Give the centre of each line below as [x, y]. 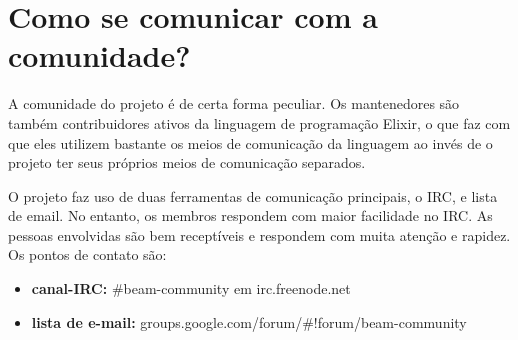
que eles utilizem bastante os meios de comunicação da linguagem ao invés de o [250, 142]
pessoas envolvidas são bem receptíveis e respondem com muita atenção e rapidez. [259, 234]
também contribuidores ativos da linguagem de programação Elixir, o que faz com [259, 122]
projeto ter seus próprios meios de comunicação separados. [187, 162]
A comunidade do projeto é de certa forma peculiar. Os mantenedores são [234, 103]
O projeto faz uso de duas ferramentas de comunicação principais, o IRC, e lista [253, 195]
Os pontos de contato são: [87, 254]
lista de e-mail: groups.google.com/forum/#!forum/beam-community [249, 321]
